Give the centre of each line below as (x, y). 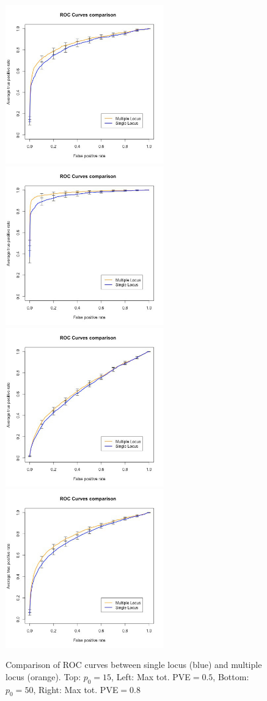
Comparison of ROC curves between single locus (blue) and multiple (134, 665)
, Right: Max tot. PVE (76, 689)
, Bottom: (231, 676)
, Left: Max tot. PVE (151, 676)
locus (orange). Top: (43, 676)
